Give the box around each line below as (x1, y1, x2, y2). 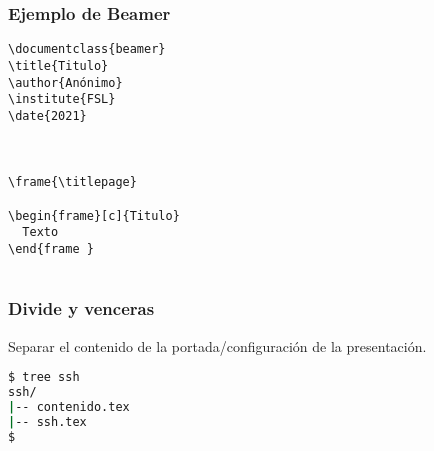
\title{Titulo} (8, 58, 109, 73)
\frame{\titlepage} (8, 175, 137, 190)
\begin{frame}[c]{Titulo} (8, 208, 180, 223)
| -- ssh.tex (8, 414, 87, 429)
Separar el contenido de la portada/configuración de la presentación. (8, 335, 427, 356)
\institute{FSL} (8, 92, 116, 107)
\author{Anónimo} (8, 75, 123, 90)
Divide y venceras (8, 296, 155, 321)
